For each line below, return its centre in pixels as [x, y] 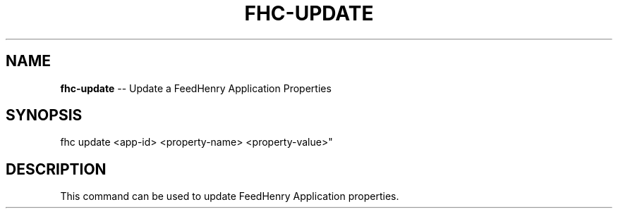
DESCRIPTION [56, 169]
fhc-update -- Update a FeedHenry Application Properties [196, 88]
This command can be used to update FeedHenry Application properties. [230, 196]
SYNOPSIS [44, 115]
